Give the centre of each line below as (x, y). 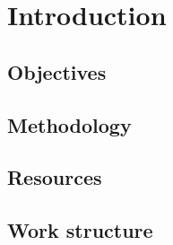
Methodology (69, 124)
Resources (55, 177)
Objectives (57, 71)
